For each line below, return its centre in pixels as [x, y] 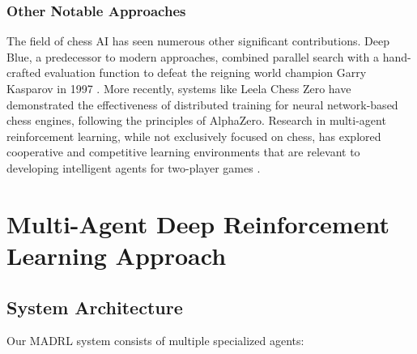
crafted [24, 73]
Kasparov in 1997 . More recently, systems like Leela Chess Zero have [179, 88]
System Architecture [95, 307]
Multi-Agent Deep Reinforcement [198, 223]
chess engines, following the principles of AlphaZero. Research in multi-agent [196, 120]
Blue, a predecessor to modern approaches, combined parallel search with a [193, 56]
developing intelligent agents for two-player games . [134, 167]
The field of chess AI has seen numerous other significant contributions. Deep [198, 41]
